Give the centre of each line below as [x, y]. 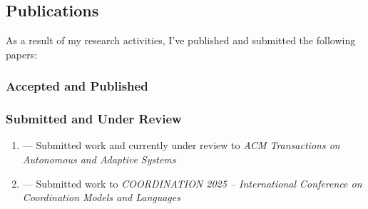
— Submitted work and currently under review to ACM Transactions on [181, 145]
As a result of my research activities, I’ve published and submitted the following [181, 40]
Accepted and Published [77, 86]
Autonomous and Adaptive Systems [99, 159]
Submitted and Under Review [94, 119]
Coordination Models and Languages [101, 197]
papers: [22, 54]
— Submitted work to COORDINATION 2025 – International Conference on [192, 183]
